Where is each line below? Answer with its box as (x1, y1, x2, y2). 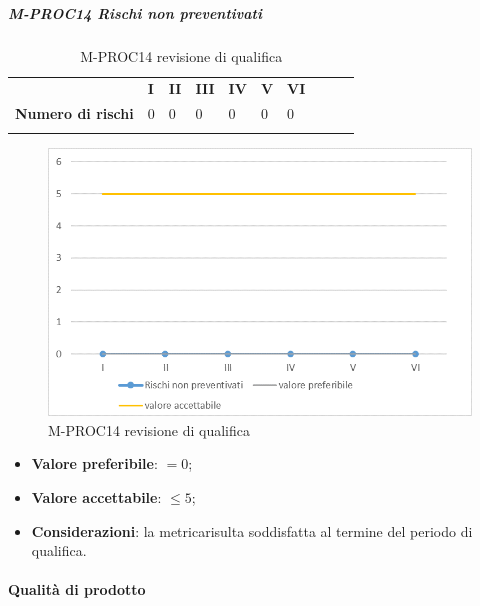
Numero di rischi (15, 103, 134, 124)
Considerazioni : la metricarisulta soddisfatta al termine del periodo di (31, 520, 473, 541)
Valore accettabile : (31, 486, 162, 507)
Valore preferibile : (31, 453, 158, 474)
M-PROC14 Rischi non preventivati (8, 2, 262, 23)
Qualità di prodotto (8, 579, 146, 600)
